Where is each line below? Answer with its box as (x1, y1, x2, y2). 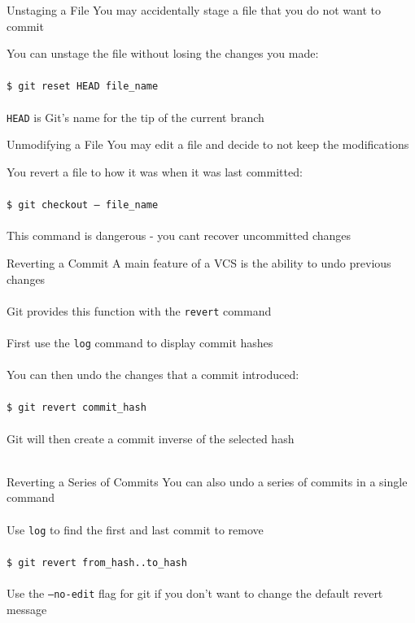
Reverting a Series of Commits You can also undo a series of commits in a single (7, 473, 408, 490)
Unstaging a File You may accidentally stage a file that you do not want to (7, 2, 381, 18)
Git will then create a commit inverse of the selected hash (7, 429, 295, 447)
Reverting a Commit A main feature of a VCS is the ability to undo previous (7, 254, 391, 271)
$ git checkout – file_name (7, 199, 159, 211)
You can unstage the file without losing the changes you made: (7, 45, 319, 62)
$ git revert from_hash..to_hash (7, 556, 187, 569)
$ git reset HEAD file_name (7, 81, 159, 93)
